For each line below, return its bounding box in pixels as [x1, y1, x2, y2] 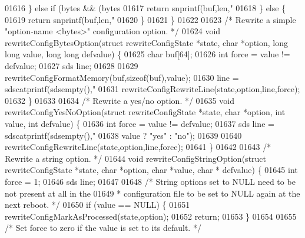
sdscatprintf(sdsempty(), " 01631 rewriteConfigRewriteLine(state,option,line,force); [5, 83, 300, 95]
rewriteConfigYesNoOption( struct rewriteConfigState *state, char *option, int [5, 106, 286, 118]
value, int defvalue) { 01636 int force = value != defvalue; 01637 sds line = [5, 117, 274, 129]
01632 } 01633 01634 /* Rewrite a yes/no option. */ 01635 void [5, 94, 234, 106]
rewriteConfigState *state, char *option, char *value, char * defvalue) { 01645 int [5, 164, 298, 176]
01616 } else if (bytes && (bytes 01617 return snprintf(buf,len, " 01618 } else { [5, 2, 286, 14]
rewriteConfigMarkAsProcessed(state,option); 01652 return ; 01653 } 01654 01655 [5, 210, 297, 222]
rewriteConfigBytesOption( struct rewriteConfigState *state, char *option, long [5, 36, 289, 48]
